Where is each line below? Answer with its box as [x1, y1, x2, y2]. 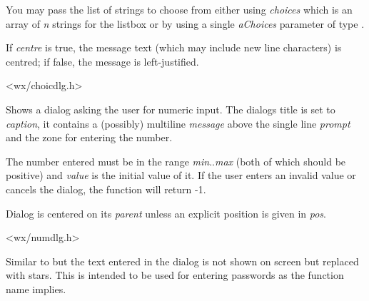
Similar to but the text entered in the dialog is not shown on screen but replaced [6, 253, 359, 268]
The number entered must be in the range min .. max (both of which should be [6, 153, 346, 168]
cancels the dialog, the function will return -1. [6, 181, 206, 196]
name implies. [6, 281, 66, 296]
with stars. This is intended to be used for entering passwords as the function [6, 267, 344, 282]
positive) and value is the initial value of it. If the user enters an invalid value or [6, 168, 356, 183]
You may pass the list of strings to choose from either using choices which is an [6, 2, 353, 16]
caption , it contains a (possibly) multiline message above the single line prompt [6, 116, 350, 131]
